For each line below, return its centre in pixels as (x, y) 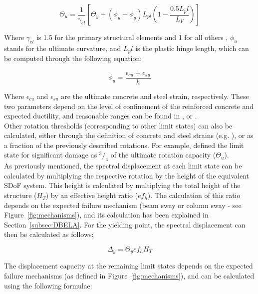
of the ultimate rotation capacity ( (163, 155)
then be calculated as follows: (49, 234)
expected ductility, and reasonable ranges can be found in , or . (101, 116)
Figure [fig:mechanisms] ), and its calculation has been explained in (106, 215)
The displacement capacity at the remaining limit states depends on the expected (129, 266)
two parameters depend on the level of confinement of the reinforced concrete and (129, 106)
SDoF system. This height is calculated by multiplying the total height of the (122, 185)
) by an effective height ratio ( (92, 195)
